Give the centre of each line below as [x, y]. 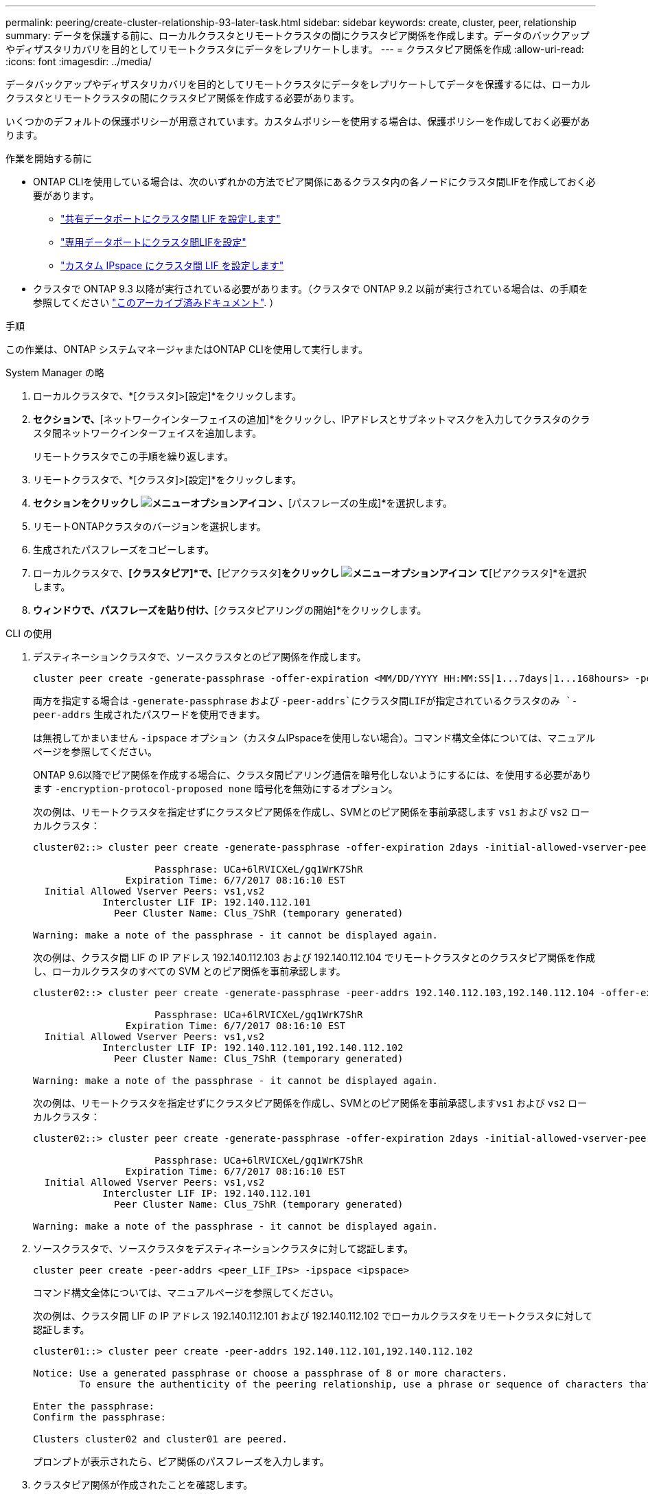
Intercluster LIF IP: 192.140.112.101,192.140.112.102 [253, 1048]
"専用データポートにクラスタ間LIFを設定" [153, 242]
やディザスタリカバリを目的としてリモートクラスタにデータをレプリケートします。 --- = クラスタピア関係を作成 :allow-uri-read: [295, 49]
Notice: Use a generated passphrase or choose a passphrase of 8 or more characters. [270, 1373]
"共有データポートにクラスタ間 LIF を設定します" [171, 219]
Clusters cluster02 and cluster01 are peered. [160, 1439]
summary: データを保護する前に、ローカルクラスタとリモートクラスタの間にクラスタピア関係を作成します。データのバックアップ [298, 35]
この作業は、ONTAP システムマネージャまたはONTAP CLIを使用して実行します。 [187, 349]
